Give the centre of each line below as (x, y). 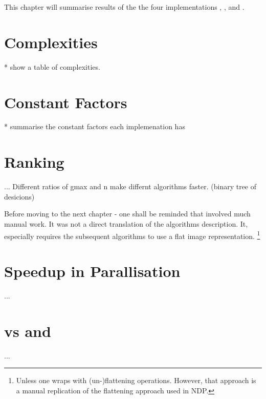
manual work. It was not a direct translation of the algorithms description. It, (126, 223)
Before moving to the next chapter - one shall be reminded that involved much (127, 214)
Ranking (34, 162)
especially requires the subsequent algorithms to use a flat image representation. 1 (132, 235)
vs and (28, 331)
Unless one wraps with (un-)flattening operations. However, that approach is (136, 380)
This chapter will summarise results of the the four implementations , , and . (124, 7)
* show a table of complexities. (52, 66)
